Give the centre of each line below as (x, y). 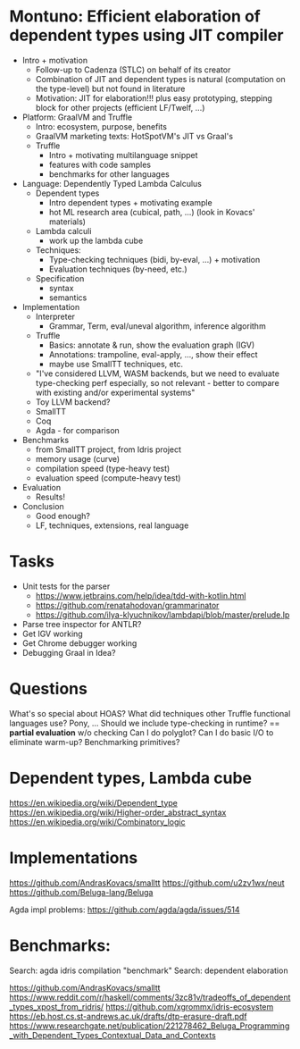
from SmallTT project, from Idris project (108, 449)
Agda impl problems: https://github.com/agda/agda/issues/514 (125, 910)
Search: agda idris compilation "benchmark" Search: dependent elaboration (149, 970)
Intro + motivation (54, 60)
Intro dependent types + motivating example (130, 202)
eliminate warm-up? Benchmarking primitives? (95, 742)
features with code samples (100, 164)
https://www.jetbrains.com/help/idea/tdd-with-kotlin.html (141, 595)
